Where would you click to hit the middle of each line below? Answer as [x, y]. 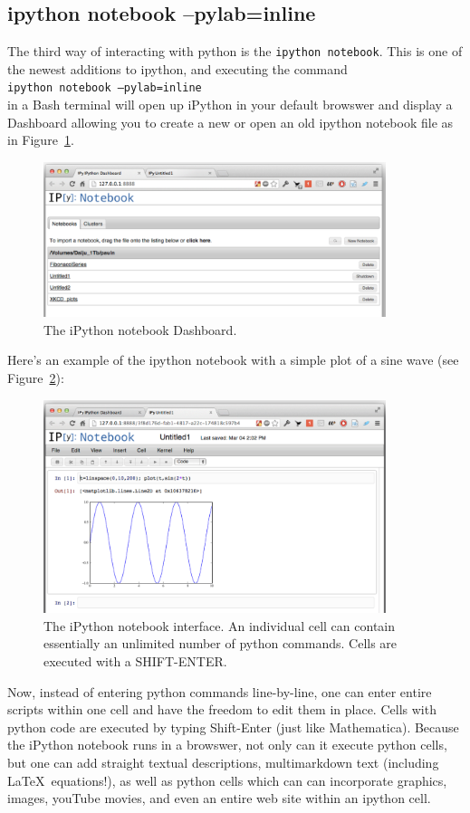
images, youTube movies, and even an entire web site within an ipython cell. [219, 798]
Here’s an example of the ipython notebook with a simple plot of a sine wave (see [233, 360]
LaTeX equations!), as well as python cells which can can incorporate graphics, [227, 780]
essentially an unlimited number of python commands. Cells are [221, 643]
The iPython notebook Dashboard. [140, 329]
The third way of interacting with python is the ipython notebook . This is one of [235, 51]
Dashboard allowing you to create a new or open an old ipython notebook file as [230, 122]
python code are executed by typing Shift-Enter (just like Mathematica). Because [233, 727]
